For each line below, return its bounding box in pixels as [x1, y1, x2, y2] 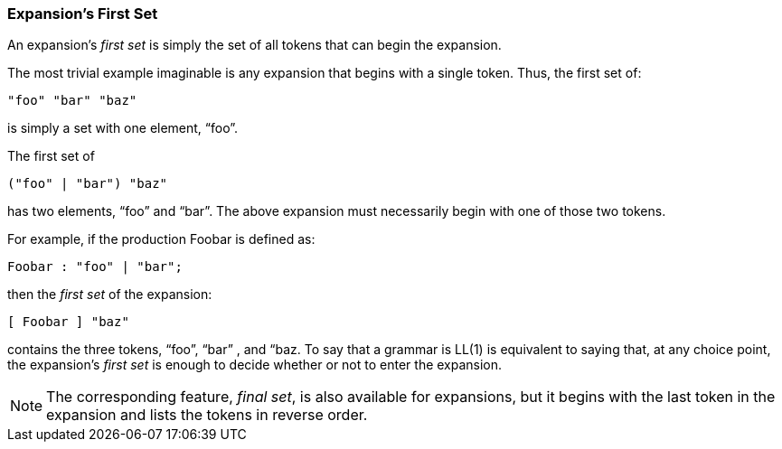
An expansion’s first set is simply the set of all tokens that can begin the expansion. [7, 37, 502, 53]
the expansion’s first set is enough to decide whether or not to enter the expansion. [7, 357, 503, 373]
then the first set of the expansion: [7, 286, 212, 303]
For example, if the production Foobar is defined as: [7, 231, 316, 248]
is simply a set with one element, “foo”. [7, 120, 239, 136]
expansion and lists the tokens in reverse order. [46, 406, 368, 425]
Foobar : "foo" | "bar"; [7, 259, 183, 275]
